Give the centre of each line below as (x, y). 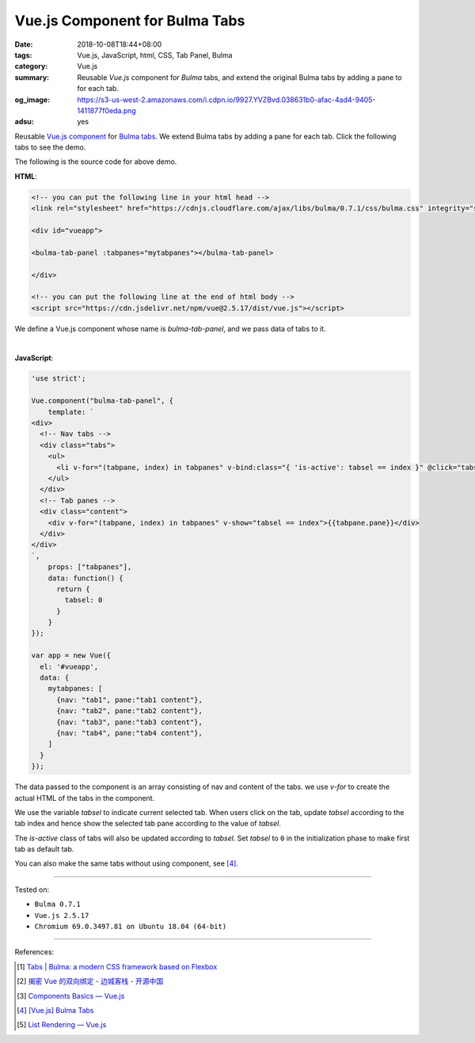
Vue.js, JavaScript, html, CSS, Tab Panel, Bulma (155, 55)
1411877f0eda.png (106, 110)
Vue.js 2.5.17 (62, 915)
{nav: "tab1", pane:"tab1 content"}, (130, 700)
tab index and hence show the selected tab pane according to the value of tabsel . (148, 824)
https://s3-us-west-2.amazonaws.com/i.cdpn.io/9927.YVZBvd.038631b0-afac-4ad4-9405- (226, 100)
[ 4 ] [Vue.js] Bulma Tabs (55, 1010)
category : (31, 66)
